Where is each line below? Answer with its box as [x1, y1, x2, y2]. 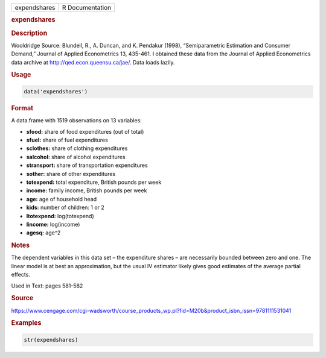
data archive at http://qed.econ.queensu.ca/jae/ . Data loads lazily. [11, 58, 175, 66]
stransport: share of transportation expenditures [26, 162, 148, 169]
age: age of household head [26, 195, 97, 203]
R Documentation [62, 4, 112, 11]
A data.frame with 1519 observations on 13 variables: [11, 117, 142, 124]
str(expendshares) [24, 336, 78, 343]
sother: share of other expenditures [26, 170, 116, 177]
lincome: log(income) [26, 221, 80, 228]
